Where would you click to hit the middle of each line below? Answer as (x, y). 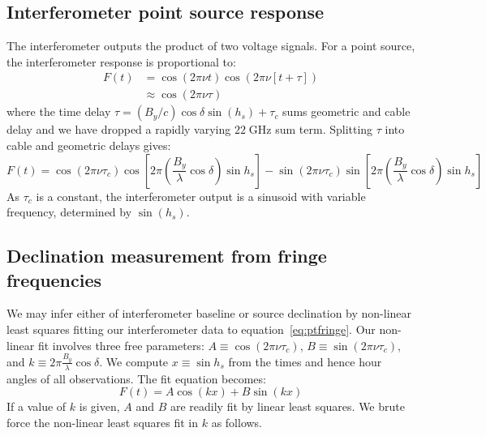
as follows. (237, 422)
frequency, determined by (69, 212)
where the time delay (59, 111)
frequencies (54, 279)
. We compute (134, 361)
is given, (99, 406)
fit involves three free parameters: (121, 345)
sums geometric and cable (346, 111)
